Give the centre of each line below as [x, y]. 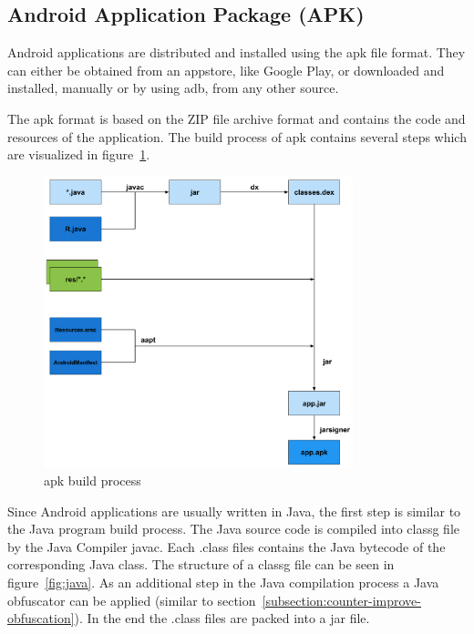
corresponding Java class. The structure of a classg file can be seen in [201, 564]
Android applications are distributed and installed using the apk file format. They [237, 52]
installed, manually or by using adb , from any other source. [173, 88]
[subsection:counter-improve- [342, 600]
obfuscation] [41, 618]
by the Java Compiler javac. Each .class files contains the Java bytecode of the [227, 546]
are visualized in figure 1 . [79, 154]
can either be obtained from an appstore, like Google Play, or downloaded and [226, 70]
